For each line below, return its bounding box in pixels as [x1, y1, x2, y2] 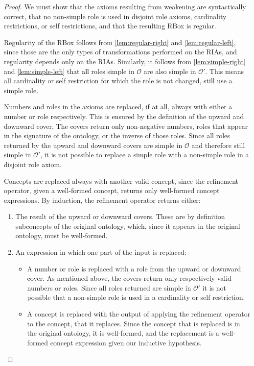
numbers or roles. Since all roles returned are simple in [27, 282, 191, 293]
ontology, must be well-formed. [15, 230, 108, 241]
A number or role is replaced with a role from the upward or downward [27, 263, 241, 273]
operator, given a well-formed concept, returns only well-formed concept [4, 185, 220, 195]
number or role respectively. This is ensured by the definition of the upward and [4, 111, 244, 121]
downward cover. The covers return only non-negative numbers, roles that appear [4, 121, 248, 131]
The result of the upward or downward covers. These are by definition [15, 211, 225, 221]
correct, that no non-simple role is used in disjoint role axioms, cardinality [4, 11, 227, 21]
